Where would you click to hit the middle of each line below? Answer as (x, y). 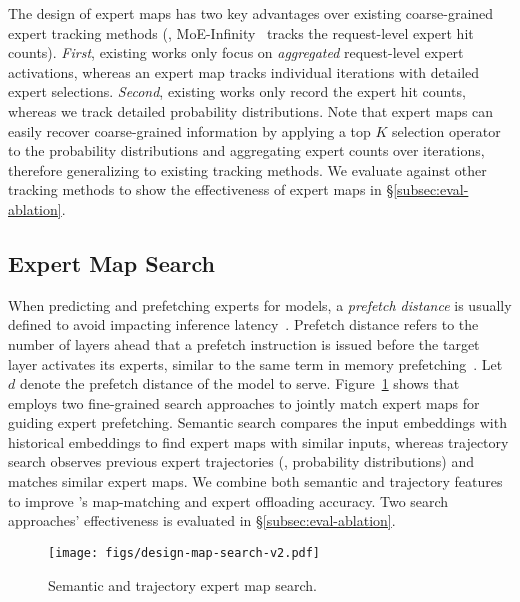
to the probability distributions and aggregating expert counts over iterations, (246, 150)
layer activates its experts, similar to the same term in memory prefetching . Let (255, 363)
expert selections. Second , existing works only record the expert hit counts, (237, 91)
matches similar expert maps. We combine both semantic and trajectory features (255, 481)
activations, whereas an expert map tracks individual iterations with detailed (244, 71)
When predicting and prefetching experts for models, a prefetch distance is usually (260, 304)
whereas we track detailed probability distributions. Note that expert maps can (251, 110)
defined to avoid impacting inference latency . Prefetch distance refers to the (243, 324)
